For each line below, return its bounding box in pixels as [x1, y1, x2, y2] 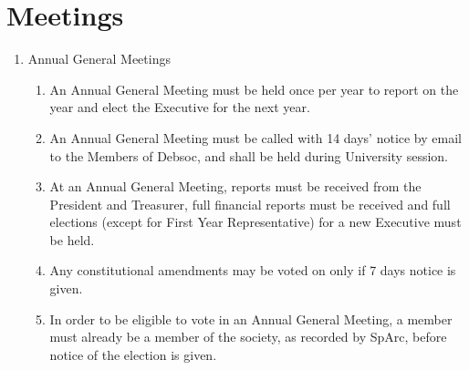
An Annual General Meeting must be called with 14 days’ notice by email [49, 128, 462, 147]
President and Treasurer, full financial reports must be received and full [49, 194, 451, 213]
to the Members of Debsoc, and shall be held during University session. [49, 146, 448, 165]
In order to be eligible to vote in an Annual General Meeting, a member [49, 309, 453, 328]
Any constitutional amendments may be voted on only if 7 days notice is [49, 261, 456, 280]
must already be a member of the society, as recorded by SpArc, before [49, 327, 447, 346]
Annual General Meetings [27, 49, 171, 68]
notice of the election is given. [49, 344, 217, 364]
